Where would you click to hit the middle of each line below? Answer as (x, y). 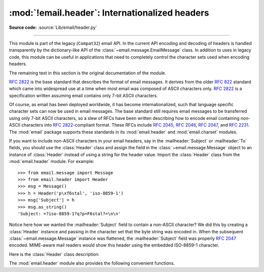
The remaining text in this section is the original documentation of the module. (88, 73)
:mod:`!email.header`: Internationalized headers (109, 13)
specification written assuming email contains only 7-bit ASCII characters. (84, 95)
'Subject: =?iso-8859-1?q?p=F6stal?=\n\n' (69, 214)
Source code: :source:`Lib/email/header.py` (53, 27)
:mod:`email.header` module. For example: (52, 161)
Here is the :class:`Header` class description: (54, 254)
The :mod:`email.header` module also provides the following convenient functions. (92, 263)
